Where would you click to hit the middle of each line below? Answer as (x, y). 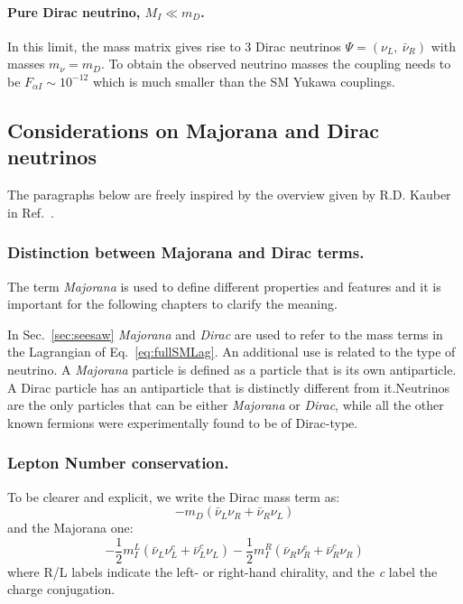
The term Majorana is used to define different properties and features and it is (224, 286)
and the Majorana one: (70, 528)
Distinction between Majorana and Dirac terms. (186, 252)
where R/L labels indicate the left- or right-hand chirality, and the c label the (222, 571)
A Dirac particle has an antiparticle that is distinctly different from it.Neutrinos (228, 387)
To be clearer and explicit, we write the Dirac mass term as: (174, 496)
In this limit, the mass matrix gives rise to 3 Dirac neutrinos (174, 46)
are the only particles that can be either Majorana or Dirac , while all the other (226, 405)
